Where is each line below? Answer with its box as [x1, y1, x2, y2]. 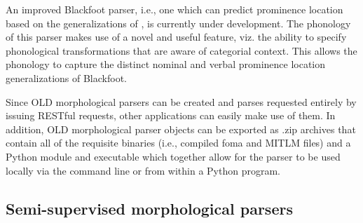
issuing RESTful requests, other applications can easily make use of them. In [6, 108, 336, 123]
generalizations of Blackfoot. [6, 70, 127, 85]
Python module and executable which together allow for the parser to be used [6, 149, 341, 163]
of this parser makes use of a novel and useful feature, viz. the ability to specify [6, 29, 347, 44]
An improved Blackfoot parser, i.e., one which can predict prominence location [6, 2, 343, 16]
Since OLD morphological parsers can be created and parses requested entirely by [6, 94, 357, 109]
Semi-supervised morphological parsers [6, 197, 293, 219]
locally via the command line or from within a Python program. [6, 163, 280, 177]
